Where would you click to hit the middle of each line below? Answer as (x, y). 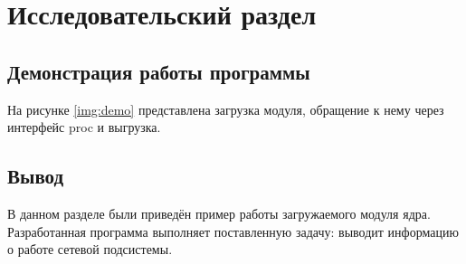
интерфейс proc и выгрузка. (84, 127)
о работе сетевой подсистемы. (90, 249)
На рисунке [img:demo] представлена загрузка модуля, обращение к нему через (226, 109)
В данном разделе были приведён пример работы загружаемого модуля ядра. (219, 213)
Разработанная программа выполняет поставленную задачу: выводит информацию (233, 231)
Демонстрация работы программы (159, 71)
